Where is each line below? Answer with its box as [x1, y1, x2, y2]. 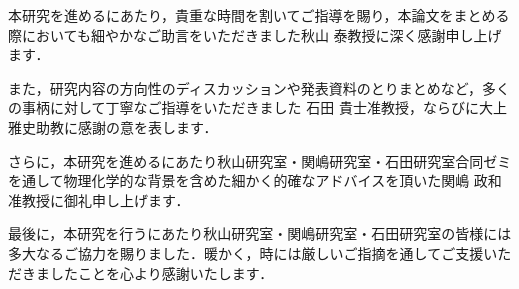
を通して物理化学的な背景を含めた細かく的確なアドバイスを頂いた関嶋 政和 [8, 170, 502, 191]
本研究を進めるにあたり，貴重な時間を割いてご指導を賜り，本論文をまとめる [8, 5, 510, 25]
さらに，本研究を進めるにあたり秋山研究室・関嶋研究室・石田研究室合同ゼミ [8, 150, 512, 171]
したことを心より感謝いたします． [49, 262, 274, 283]
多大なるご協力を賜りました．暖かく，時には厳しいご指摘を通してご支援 [8, 242, 484, 263]
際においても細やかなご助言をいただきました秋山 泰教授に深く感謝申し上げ [8, 24, 502, 45]
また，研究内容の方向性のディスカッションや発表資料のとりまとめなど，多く [8, 77, 511, 98]
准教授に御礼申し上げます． [8, 189, 190, 210]
